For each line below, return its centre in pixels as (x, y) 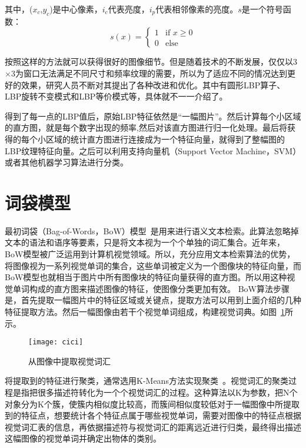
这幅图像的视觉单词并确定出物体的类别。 (83, 438)
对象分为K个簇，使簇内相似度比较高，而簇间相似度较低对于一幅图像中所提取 (152, 404)
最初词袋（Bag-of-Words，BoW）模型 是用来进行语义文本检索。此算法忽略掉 (152, 230)
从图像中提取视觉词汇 (69, 361)
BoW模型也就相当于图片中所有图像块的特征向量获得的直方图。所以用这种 (146, 277)
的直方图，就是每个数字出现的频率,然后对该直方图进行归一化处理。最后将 (146, 127)
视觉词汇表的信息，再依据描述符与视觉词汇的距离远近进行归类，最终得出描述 (153, 427)
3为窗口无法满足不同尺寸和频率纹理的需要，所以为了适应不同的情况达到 (149, 73)
